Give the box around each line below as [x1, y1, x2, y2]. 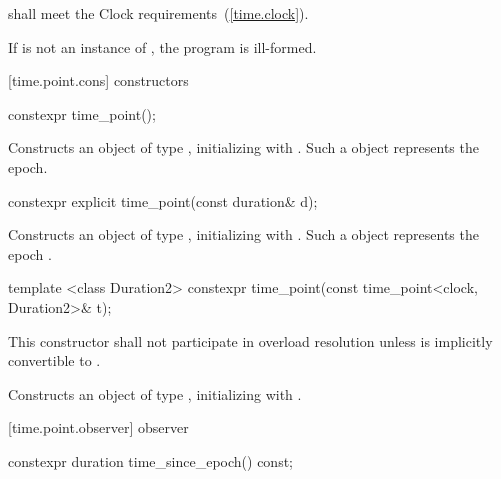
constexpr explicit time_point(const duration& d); [8, 190, 318, 211]
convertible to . [8, 350, 101, 371]
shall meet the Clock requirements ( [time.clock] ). [8, 3, 309, 23]
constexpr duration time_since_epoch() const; [8, 450, 293, 471]
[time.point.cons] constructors [8, 70, 189, 91]
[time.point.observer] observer [8, 417, 189, 438]
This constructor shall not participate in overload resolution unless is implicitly [8, 330, 493, 351]
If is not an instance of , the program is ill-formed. [8, 36, 317, 57]
